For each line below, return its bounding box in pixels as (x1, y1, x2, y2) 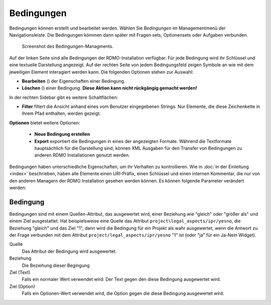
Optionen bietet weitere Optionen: (9, 119, 80, 125)
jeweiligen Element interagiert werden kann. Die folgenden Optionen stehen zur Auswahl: (9, 69, 194, 75)
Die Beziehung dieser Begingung (22, 262, 90, 268)
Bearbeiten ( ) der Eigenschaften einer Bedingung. (22, 78, 125, 84)
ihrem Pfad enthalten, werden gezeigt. (22, 110, 101, 116)
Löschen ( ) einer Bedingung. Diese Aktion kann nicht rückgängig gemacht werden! (22, 85, 198, 91)
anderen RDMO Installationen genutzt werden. (34, 152, 130, 158)
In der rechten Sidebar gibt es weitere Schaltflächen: (9, 94, 118, 100)
